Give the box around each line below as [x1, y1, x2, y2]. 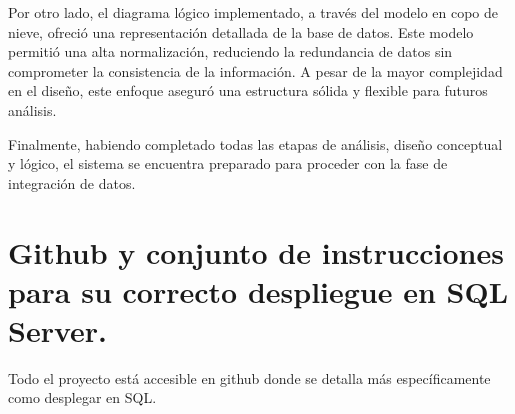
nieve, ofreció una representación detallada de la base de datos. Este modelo [8, 21, 474, 42]
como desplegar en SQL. [8, 387, 157, 408]
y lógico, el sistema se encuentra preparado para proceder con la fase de [8, 153, 448, 174]
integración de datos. [8, 172, 136, 193]
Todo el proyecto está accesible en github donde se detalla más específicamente [8, 367, 491, 388]
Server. [8, 309, 107, 350]
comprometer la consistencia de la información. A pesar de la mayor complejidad [8, 60, 503, 81]
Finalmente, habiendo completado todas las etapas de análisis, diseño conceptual [8, 133, 503, 154]
